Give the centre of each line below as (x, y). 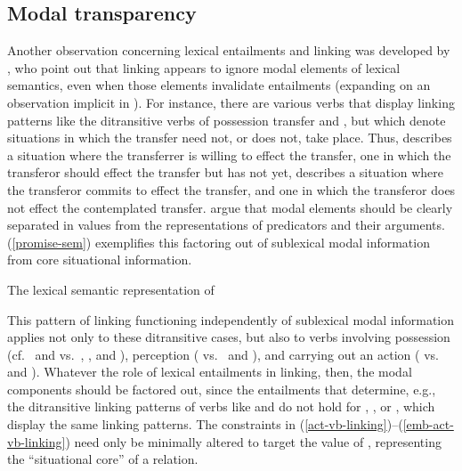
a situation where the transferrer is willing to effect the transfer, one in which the (229, 154)
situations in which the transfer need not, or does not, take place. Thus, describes (230, 138)
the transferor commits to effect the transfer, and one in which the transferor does (231, 189)
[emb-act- (428, 424)
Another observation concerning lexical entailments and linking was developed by (229, 50)
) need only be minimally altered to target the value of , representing (253, 441)
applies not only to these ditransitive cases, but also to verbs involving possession (229, 337)
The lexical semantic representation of (111, 289)
